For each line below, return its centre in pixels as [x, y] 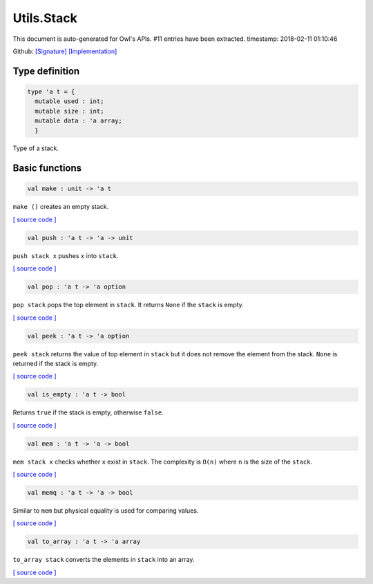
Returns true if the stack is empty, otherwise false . [88, 412]
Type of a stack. [36, 148]
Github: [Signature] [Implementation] [65, 51]
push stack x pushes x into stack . [66, 255]
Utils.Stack [45, 18]
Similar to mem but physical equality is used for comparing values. [106, 511]
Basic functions [47, 168]
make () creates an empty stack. [61, 207]
